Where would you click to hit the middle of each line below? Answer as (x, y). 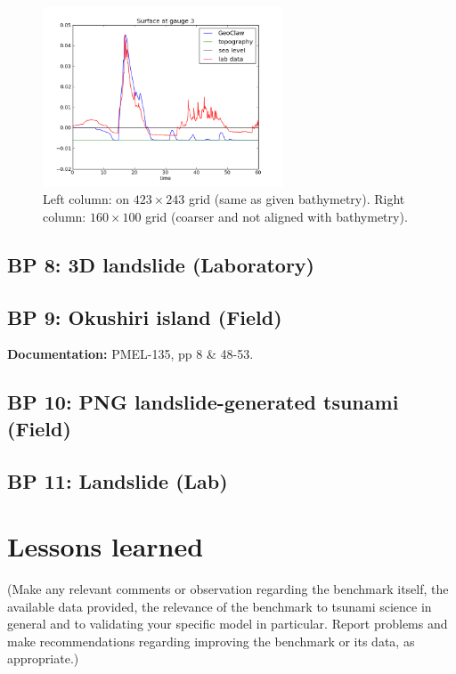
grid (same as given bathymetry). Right (297, 199)
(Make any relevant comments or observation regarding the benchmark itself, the (228, 589)
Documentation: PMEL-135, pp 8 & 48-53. (130, 354)
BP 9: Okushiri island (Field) (145, 317)
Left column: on (86, 199)
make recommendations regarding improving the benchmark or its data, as (211, 641)
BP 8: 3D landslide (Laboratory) (161, 264)
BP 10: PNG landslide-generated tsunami (203, 402)
